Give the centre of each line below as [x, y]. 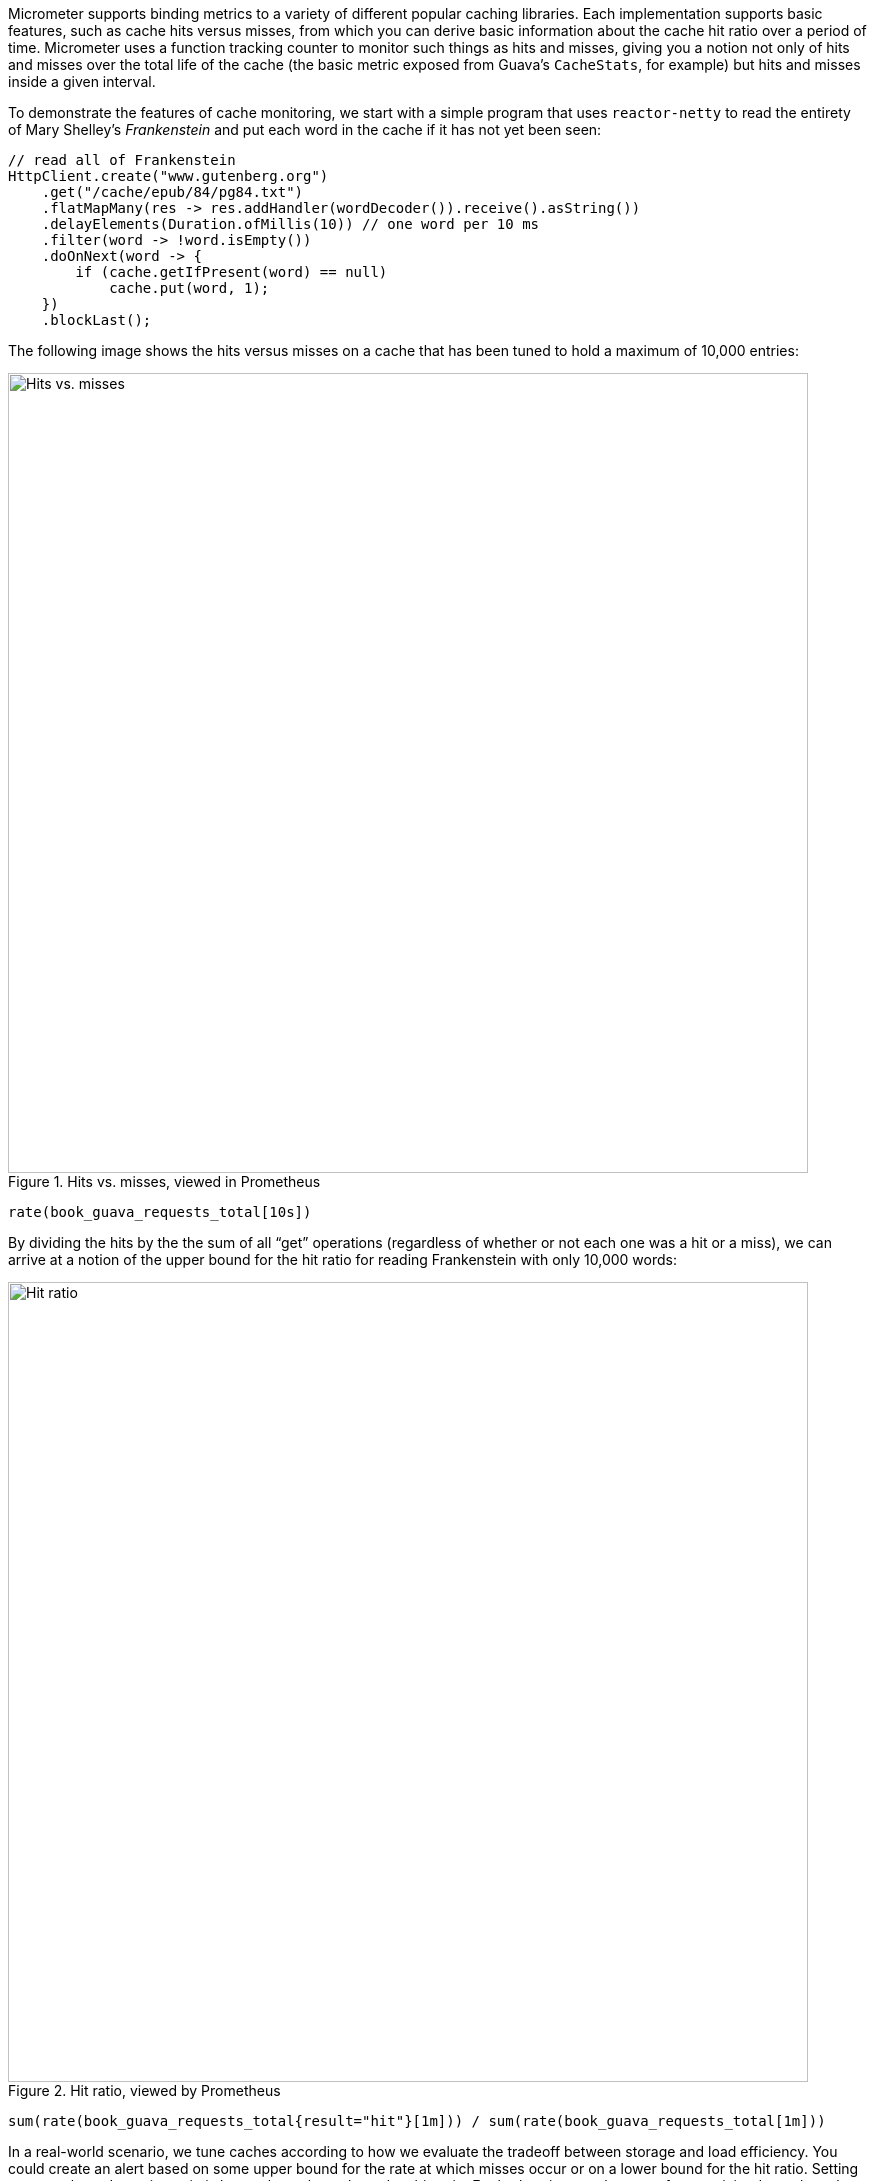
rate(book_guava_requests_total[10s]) [160, 1212]
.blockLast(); [96, 320]
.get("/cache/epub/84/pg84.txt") [172, 192]
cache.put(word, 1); [189, 288]
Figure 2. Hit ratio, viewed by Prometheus [144, 2090]
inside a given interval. [82, 81]
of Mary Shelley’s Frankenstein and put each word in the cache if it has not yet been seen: [305, 129]
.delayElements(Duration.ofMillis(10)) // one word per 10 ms [290, 224]
